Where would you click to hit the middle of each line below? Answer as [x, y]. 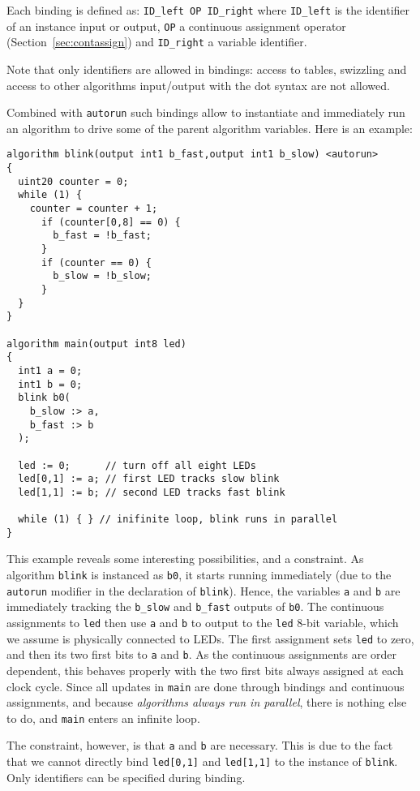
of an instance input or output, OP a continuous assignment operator [176, 26]
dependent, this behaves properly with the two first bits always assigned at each [205, 670]
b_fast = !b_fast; [102, 236]
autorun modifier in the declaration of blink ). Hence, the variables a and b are [204, 590]
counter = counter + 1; [94, 209]
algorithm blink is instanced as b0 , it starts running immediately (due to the [199, 575]
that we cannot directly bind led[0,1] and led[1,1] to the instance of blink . [202, 761]
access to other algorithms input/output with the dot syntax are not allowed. [198, 85]
